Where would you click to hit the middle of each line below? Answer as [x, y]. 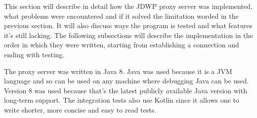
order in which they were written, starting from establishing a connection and [122, 45]
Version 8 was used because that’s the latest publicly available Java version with [126, 90]
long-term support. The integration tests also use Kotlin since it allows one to [122, 100]
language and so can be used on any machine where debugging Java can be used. [127, 81]
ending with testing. [34, 54]
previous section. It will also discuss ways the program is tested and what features [128, 25]
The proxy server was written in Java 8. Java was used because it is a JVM [118, 71]
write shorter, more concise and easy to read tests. [80, 109]
